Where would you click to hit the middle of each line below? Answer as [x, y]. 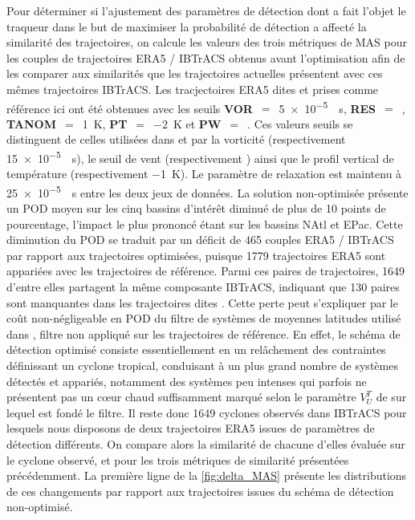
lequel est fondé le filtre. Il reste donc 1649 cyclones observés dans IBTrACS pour [207, 412]
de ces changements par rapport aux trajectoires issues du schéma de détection [200, 491]
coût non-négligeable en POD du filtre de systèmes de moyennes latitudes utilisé [204, 318]
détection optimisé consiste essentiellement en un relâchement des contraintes [196, 349]
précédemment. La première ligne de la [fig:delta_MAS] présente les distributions [207, 475]
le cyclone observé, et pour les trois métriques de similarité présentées [178, 459]
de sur [391, 397]
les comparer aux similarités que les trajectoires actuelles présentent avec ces [195, 73]
